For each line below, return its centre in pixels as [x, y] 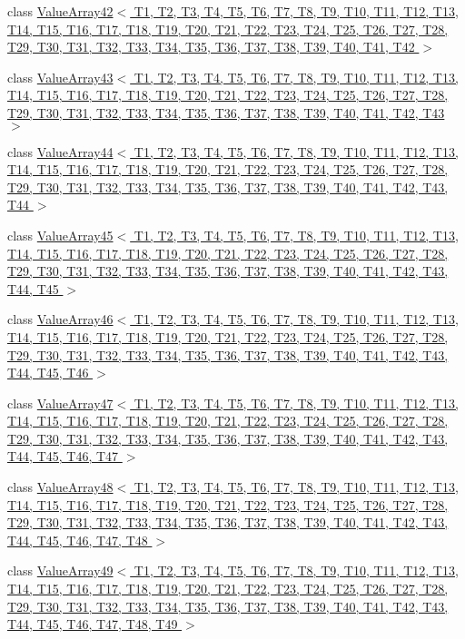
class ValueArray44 [60, 151]
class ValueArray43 [60, 77]
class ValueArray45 [60, 235]
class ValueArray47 [60, 403]
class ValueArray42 [60, 11]
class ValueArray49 [60, 570]
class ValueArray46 [60, 319]
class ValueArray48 [60, 487]
